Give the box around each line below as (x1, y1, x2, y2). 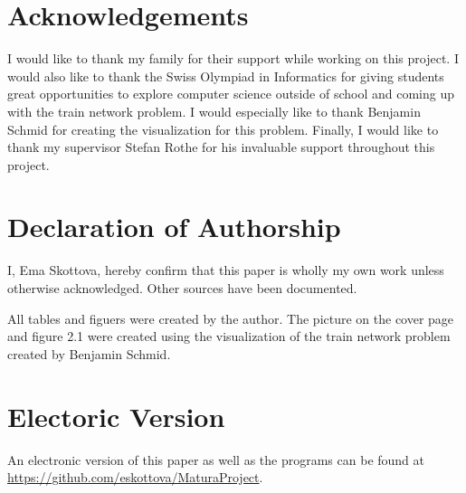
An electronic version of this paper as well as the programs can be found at (7, 450, 425, 469)
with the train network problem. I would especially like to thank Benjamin (7, 101, 421, 120)
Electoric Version (7, 397, 225, 434)
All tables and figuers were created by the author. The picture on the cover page (7, 308, 454, 327)
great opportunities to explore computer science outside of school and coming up (7, 84, 454, 103)
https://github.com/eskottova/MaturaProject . (7, 468, 263, 487)
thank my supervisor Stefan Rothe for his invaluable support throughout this (7, 137, 435, 156)
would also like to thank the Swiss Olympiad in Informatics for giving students (7, 66, 444, 85)
